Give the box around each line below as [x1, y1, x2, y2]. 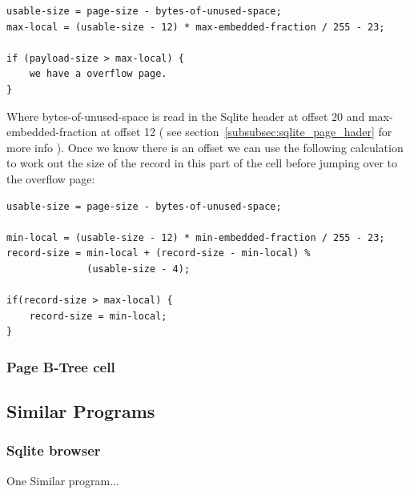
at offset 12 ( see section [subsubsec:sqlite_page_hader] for [100, 123, 392, 140]
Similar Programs [6, 399, 155, 424]
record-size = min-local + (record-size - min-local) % [6, 247, 311, 259]
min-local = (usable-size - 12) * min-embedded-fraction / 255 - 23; [6, 231, 385, 243]
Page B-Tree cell [6, 356, 115, 376]
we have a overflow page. [29, 68, 167, 80]
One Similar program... [6, 472, 119, 488]
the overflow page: [6, 170, 95, 187]
